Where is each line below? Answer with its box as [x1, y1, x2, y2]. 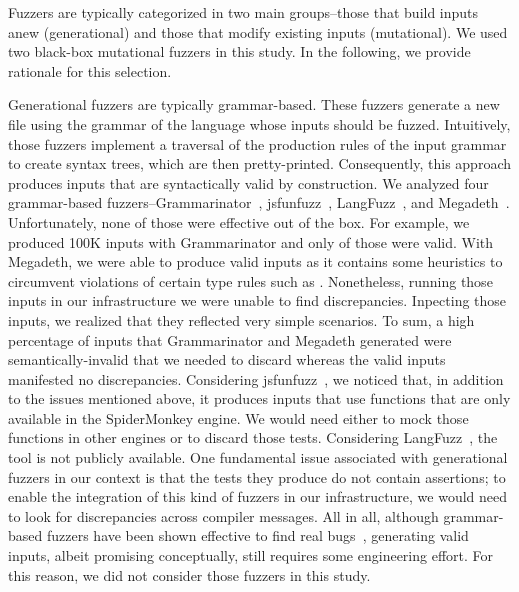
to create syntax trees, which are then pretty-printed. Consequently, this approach [8, 153, 511, 174]
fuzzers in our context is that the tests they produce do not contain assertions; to [8, 466, 506, 487]
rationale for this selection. [8, 60, 172, 81]
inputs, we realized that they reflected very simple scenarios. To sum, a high [8, 309, 475, 330]
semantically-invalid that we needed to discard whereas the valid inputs [8, 349, 446, 370]
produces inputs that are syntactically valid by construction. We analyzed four [8, 172, 489, 193]
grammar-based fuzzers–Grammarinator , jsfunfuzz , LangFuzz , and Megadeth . [8, 192, 510, 213]
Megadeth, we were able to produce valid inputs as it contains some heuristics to [8, 251, 503, 272]
